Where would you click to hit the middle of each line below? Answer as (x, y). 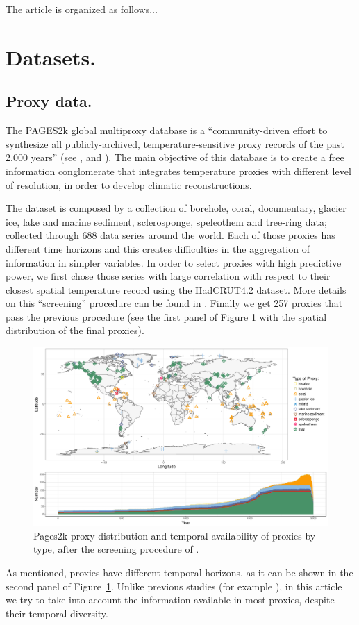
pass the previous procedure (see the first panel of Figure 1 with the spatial (166, 316)
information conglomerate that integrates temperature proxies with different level (178, 170)
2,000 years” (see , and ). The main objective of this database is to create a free (175, 157)
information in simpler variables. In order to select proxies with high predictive (174, 262)
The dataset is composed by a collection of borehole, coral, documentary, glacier (176, 208)
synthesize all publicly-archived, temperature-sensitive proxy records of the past (175, 143)
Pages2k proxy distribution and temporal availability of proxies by (175, 535)
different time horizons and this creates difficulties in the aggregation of (158, 248)
